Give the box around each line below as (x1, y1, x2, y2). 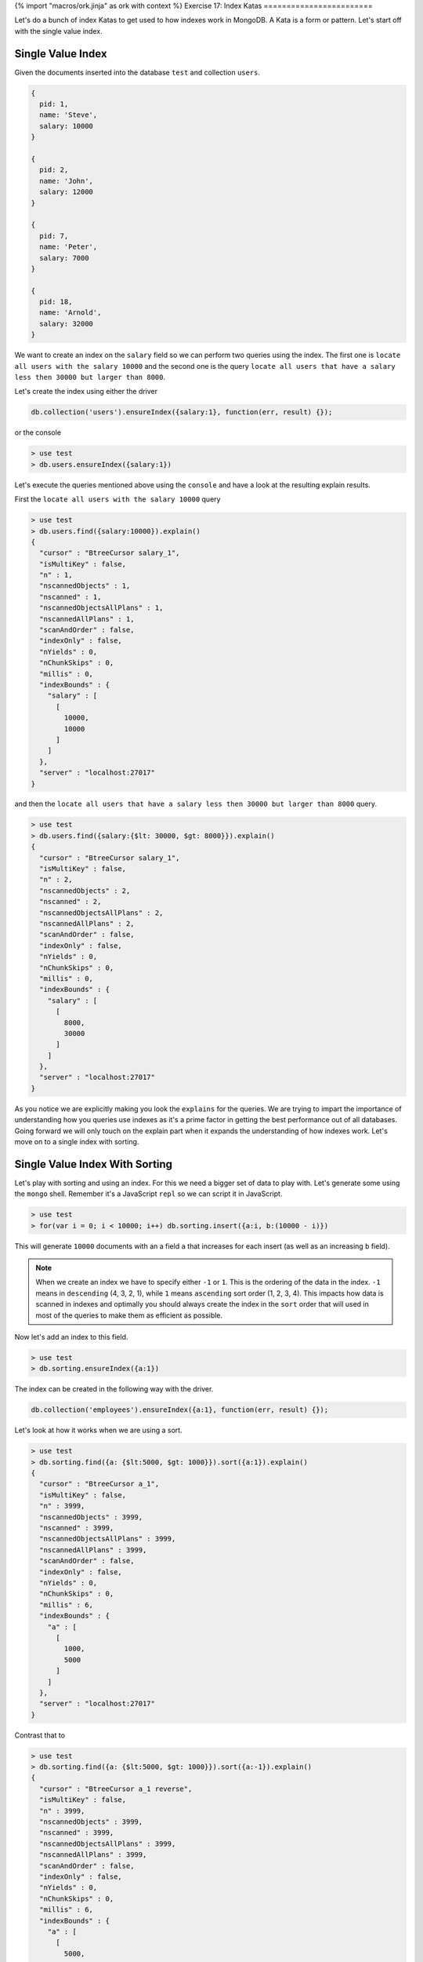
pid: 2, (39, 166, 69, 174)
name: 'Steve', (39, 111, 98, 119)
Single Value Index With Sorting (14, 1158, 172, 1171)
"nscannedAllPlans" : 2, (39, 919, 135, 928)
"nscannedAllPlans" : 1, (39, 614, 135, 623)
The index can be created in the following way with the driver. (14, 1384, 214, 1394)
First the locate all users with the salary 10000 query (14, 494, 221, 504)
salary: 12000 (39, 188, 94, 196)
